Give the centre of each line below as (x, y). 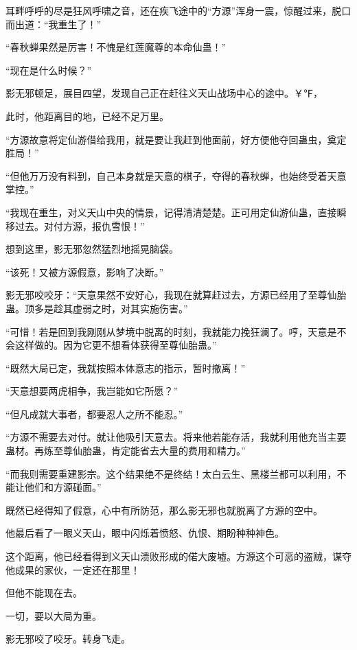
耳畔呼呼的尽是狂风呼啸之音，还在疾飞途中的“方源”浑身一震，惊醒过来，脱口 (178, 10)
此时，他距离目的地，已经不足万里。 (87, 116)
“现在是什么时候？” (49, 70)
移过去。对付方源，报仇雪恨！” (75, 225)
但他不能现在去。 (44, 593)
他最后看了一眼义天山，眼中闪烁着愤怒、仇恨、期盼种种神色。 (145, 533)
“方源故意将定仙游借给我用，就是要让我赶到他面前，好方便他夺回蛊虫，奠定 (176, 139)
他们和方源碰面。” (63, 487)
